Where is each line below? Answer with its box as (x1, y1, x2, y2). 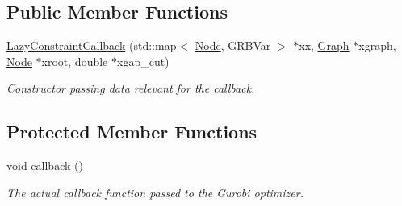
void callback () (6, 157, 83, 174)
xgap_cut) (116, 52, 170, 69)
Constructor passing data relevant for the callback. (6, 80, 255, 97)
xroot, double (41, 52, 108, 69)
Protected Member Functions (6, 119, 258, 144)
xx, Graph (299, 37, 350, 54)
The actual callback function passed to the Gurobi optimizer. (6, 183, 304, 200)
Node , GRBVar (195, 37, 271, 54)
